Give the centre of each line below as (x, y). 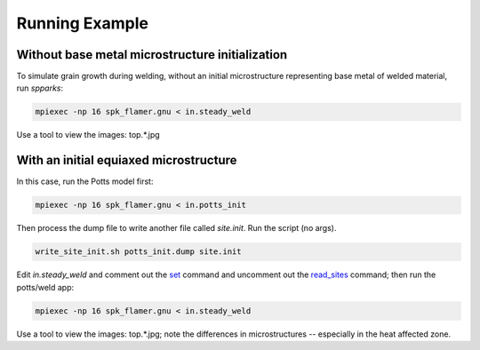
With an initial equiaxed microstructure (127, 160)
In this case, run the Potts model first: (85, 181)
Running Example (82, 23)
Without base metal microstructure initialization (152, 55)
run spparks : (40, 88)
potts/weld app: (45, 287)
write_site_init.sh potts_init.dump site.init (138, 252)
